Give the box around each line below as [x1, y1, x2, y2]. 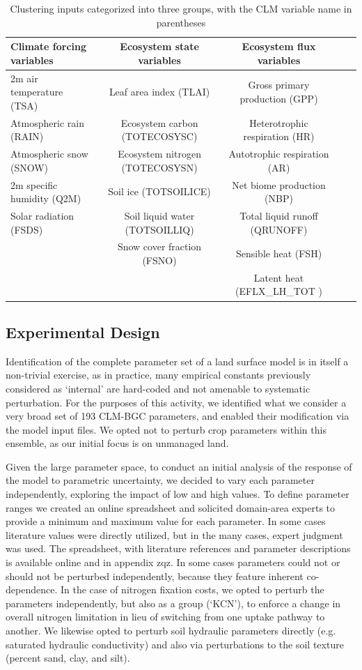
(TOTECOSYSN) [121, 160, 198, 174]
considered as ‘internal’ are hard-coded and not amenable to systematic [6, 381, 310, 395]
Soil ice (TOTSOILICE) [108, 184, 211, 199]
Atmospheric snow [10, 146, 88, 161]
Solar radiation [10, 208, 74, 222]
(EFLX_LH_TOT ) [235, 284, 322, 298]
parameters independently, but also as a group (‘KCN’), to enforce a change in [6, 595, 341, 610]
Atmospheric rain [10, 115, 84, 130]
